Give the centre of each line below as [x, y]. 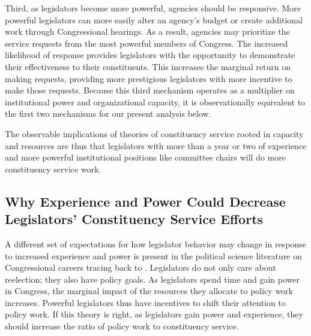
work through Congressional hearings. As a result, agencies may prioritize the [147, 31]
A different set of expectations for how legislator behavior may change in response [155, 243]
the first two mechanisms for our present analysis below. [108, 113]
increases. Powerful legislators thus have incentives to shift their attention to [145, 302]
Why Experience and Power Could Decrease [145, 201]
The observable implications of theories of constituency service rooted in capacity [154, 133]
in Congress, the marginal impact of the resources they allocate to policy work [149, 291]
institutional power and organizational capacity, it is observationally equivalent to [155, 102]
